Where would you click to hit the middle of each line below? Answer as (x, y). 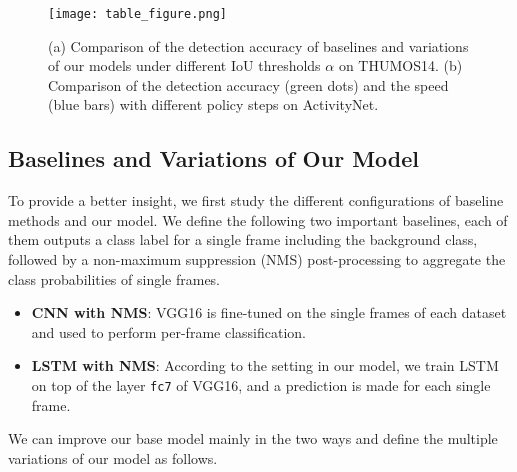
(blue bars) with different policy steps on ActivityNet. (213, 104)
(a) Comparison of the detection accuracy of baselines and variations (258, 45)
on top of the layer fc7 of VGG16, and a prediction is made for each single (261, 384)
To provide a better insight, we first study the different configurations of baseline (256, 200)
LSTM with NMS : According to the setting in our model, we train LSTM (265, 365)
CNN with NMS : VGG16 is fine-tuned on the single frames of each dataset (269, 312)
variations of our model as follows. (113, 457)
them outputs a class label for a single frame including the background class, (243, 239)
